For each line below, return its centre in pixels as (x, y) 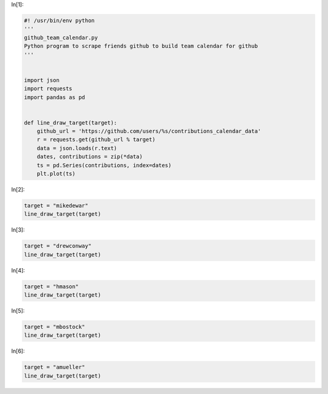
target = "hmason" (51, 286)
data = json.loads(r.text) (77, 148)
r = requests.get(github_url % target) (96, 140)
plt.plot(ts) (56, 174)
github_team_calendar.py (61, 37)
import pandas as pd (54, 97)
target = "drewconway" (58, 246)
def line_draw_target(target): (71, 123)
